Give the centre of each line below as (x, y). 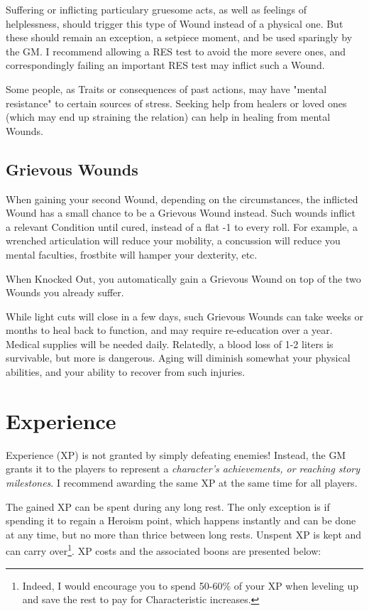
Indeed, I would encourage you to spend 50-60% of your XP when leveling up (191, 585)
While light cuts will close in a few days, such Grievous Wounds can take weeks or (184, 316)
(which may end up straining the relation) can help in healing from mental (168, 117)
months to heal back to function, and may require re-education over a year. (169, 330)
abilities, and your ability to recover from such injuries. (126, 372)
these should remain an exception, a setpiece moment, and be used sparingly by (179, 37)
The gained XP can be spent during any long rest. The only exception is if (168, 506)
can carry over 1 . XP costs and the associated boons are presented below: (164, 550)
